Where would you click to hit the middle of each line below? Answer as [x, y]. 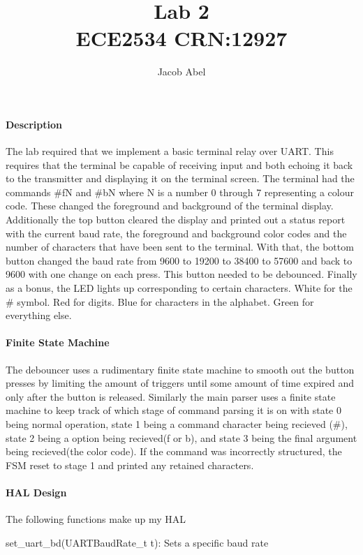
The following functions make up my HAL [96, 519]
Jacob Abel [181, 72]
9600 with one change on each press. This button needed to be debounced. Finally [181, 274]
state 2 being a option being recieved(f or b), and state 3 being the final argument [181, 437]
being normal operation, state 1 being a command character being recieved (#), [177, 424]
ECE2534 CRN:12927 [181, 38]
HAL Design [36, 492]
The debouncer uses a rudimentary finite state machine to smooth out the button [180, 369]
